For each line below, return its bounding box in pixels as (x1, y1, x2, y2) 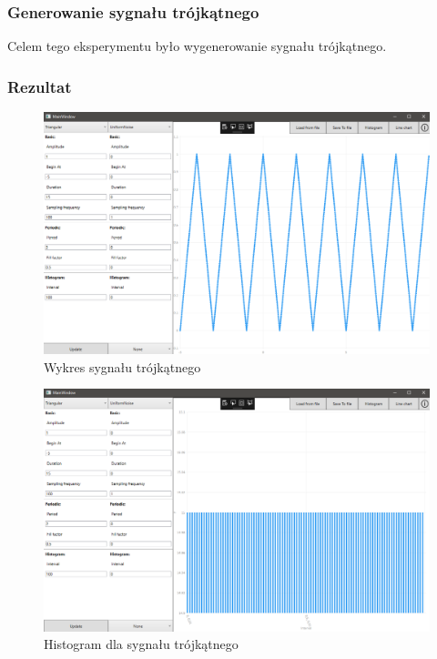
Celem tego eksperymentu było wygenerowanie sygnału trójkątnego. (7, 36, 387, 56)
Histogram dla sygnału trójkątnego (44, 634, 239, 654)
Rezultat (7, 75, 72, 97)
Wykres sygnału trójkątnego (44, 357, 201, 376)
